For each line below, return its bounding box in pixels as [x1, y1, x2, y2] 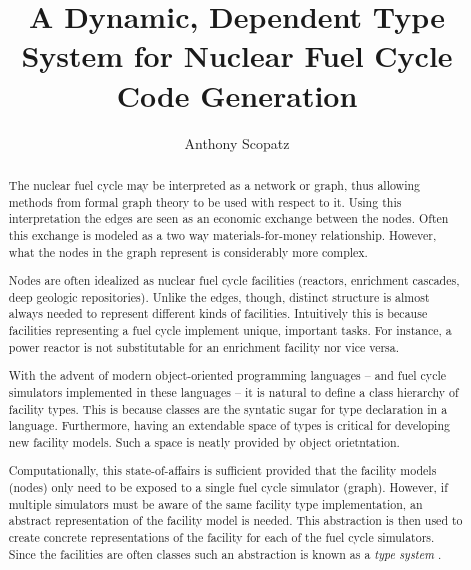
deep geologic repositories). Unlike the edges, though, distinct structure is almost [8, 288, 430, 305]
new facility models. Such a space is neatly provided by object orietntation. [8, 433, 400, 450]
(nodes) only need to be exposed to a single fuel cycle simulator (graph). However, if [8, 479, 448, 496]
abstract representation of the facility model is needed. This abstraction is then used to [8, 512, 463, 529]
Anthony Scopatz [184, 132, 290, 153]
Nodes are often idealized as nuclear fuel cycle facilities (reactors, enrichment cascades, [8, 272, 460, 289]
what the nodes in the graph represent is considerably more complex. [8, 243, 368, 260]
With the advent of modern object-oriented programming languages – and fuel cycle [8, 367, 446, 384]
